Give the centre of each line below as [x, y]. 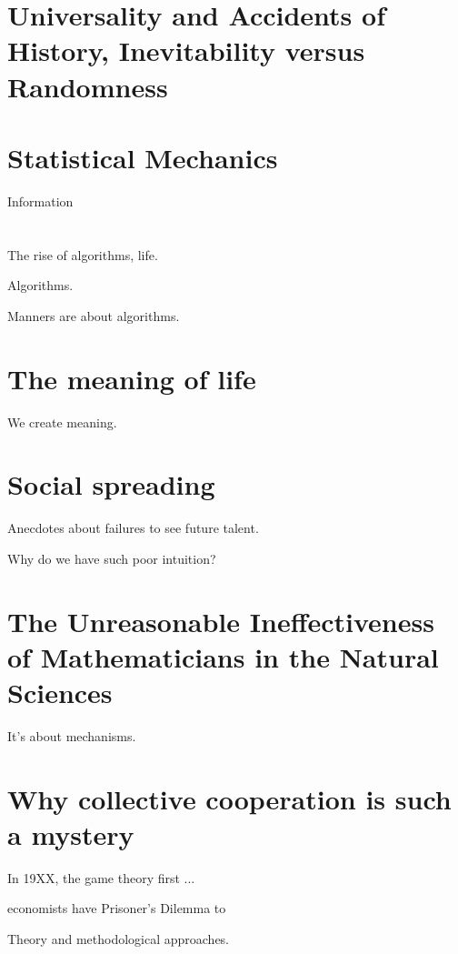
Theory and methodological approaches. [119, 939]
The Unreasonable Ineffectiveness [221, 621]
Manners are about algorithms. [94, 315]
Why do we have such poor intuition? [112, 558]
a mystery [71, 833]
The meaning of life [132, 378]
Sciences [60, 693]
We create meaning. [62, 422]
